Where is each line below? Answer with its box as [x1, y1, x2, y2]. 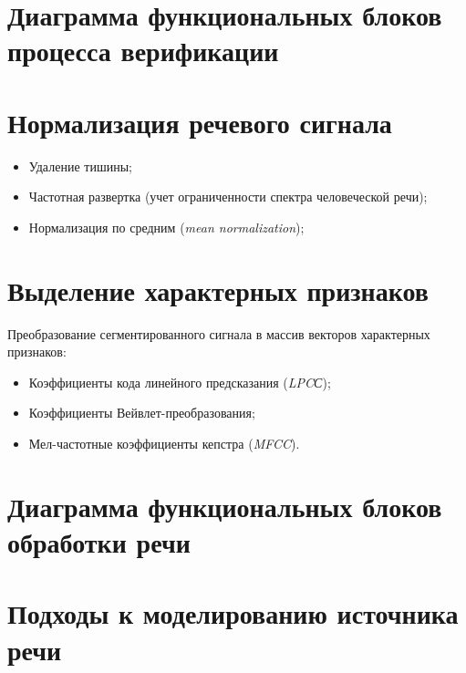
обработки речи [7, 523, 191, 560]
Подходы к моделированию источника [7, 595, 459, 632]
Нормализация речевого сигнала [7, 103, 392, 140]
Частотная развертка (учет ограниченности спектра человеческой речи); [28, 187, 428, 206]
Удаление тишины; [28, 156, 132, 175]
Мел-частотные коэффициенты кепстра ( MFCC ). [28, 433, 300, 452]
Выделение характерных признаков [7, 271, 429, 308]
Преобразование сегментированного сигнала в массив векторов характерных [7, 324, 430, 343]
